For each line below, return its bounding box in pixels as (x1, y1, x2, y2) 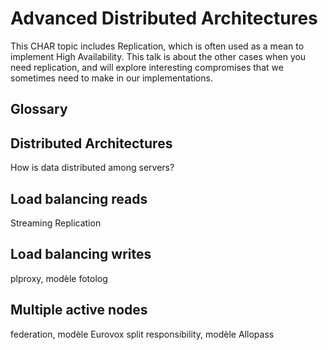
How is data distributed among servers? (10, 162, 175, 174)
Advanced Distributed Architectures (10, 7, 318, 30)
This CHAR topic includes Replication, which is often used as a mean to (10, 40, 305, 52)
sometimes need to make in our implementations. (10, 72, 213, 84)
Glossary (10, 101, 68, 118)
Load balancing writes (10, 246, 152, 263)
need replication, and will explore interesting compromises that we (10, 61, 284, 73)
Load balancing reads (10, 190, 148, 207)
